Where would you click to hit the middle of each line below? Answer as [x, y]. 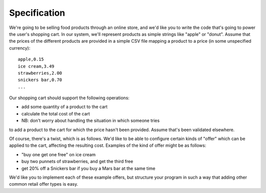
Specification [37, 13]
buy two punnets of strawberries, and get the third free [77, 162]
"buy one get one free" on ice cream [59, 154]
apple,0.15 [31, 59]
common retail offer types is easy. [44, 184]
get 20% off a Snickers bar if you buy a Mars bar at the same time [88, 168]
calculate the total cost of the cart [56, 113]
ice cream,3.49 [36, 66]
